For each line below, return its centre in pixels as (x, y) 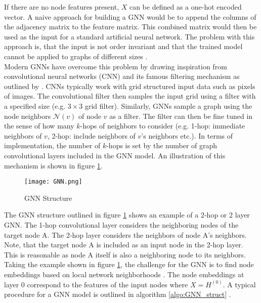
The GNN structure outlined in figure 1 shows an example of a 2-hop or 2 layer (127, 215)
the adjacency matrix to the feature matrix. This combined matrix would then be (130, 27)
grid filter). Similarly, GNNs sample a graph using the (168, 105)
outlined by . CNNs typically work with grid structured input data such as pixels (130, 86)
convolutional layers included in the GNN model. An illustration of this (115, 155)
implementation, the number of (52, 145)
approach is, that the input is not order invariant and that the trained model (123, 46)
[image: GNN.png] (53, 182)
